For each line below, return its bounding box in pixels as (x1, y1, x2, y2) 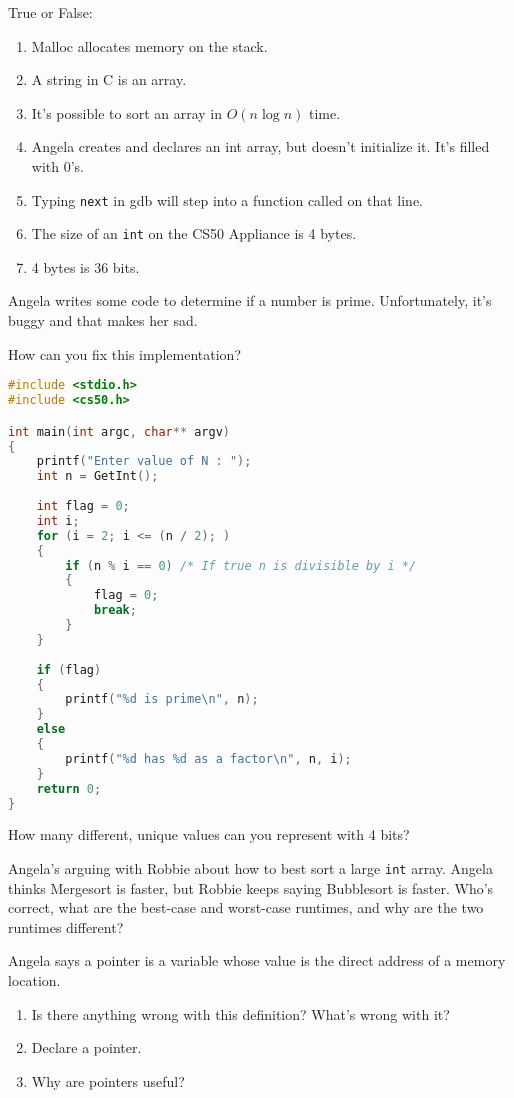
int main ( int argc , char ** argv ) (8, 424, 231, 439)
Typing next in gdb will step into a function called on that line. (31, 189, 423, 210)
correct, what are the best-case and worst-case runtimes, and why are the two (8, 897, 484, 918)
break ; (93, 603, 137, 618)
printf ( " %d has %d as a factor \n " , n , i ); (65, 751, 352, 766)
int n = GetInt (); (36, 469, 159, 484)
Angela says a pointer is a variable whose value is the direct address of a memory (8, 950, 506, 971)
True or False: (8, 2, 93, 22)
